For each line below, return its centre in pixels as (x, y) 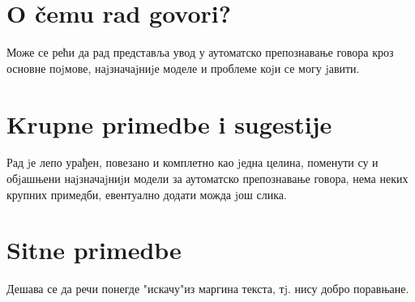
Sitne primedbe (94, 250)
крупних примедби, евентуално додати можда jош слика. (147, 194)
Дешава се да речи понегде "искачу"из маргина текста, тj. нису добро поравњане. (208, 289)
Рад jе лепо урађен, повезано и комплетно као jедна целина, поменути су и (193, 162)
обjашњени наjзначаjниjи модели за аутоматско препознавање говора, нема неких (207, 179)
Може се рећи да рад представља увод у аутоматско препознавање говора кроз (200, 52)
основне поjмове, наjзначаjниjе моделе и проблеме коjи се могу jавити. (183, 68)
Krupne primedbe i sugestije (169, 123)
